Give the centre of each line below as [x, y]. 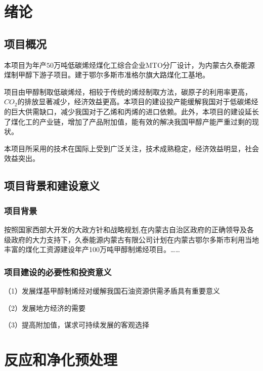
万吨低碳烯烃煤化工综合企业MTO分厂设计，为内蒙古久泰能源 [154, 65]
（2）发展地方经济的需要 [45, 307]
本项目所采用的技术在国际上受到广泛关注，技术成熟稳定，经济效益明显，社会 [131, 148]
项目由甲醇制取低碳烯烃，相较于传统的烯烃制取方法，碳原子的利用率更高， [128, 91]
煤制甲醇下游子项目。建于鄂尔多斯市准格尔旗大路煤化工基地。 [107, 75]
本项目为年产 [25, 65]
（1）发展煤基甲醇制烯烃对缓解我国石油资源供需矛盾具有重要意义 [112, 290]
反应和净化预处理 [61, 359]
